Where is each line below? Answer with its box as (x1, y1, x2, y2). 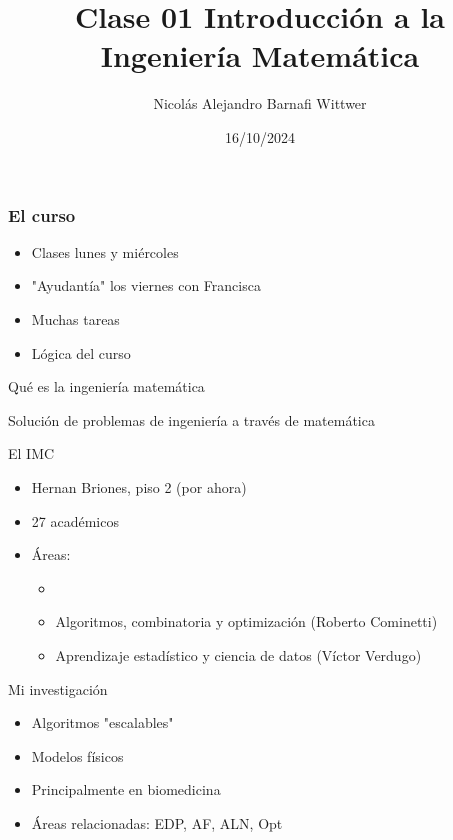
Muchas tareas (31, 308, 120, 329)
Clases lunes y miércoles (31, 241, 179, 262)
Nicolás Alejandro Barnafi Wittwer (153, 93, 367, 114)
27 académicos (31, 510, 119, 531)
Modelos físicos (31, 745, 124, 766)
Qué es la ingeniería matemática (8, 376, 205, 397)
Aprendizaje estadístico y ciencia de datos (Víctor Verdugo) (55, 644, 422, 665)
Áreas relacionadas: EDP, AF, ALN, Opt (31, 812, 283, 833)
